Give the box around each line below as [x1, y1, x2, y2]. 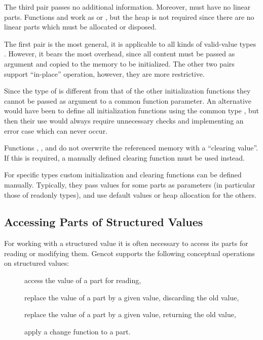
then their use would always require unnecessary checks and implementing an [4, 115, 244, 126]
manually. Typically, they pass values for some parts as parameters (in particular [4, 179, 255, 190]
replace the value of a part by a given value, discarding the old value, [24, 292, 239, 302]
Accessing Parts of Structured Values [4, 214, 203, 230]
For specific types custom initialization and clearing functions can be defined [4, 169, 242, 180]
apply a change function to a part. [24, 326, 131, 336]
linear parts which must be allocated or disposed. [4, 21, 157, 32]
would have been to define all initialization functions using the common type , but [4, 105, 259, 116]
